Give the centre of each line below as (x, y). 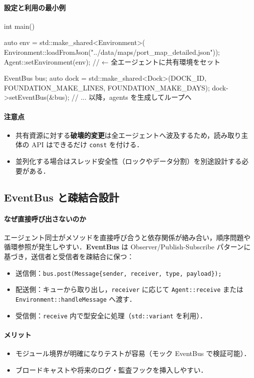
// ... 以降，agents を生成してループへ (132, 97)
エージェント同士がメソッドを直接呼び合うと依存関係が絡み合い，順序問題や (127, 237)
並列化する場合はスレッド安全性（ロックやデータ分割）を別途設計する (128, 161)
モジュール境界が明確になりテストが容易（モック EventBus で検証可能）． (133, 353)
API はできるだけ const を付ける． (88, 145)
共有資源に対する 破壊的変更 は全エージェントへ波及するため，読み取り (128, 135)
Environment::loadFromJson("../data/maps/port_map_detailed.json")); (112, 52)
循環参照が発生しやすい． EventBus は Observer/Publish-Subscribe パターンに (127, 247)
